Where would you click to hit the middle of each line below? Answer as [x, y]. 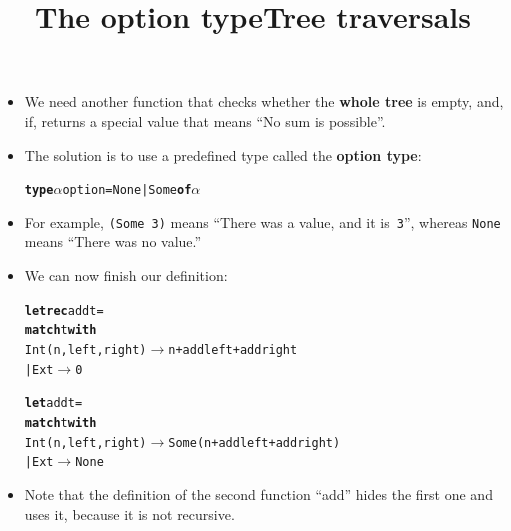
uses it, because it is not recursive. [129, 513]
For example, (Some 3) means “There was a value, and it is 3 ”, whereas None [262, 221]
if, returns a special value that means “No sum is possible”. [205, 120]
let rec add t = [64, 310]
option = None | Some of [127, 190]
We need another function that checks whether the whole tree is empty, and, [264, 101]
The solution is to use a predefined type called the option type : [223, 154]
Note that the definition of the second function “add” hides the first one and [258, 493]
